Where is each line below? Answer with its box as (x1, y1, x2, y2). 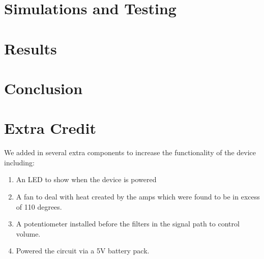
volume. (16, 228, 41, 239)
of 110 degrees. (16, 201, 62, 212)
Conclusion (4, 77, 83, 98)
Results (4, 38, 57, 59)
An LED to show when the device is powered (16, 174, 157, 185)
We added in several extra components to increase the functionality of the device (4, 147, 256, 158)
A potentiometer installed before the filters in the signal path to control (16, 218, 240, 229)
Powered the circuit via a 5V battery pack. (16, 245, 150, 256)
